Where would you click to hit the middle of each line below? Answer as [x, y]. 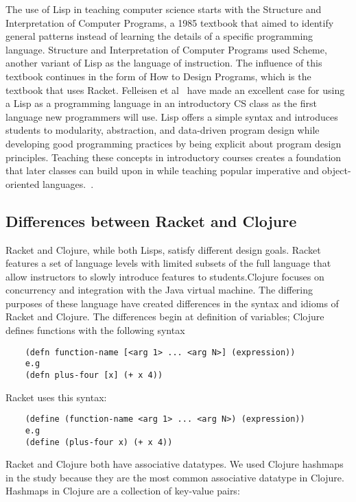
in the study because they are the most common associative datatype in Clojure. [175, 477]
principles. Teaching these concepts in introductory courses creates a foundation [174, 157]
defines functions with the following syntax [95, 330]
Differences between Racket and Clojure [151, 220]
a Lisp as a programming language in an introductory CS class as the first [161, 103]
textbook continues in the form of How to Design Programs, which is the [158, 76]
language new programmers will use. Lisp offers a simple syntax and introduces [172, 116]
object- [336, 170]
